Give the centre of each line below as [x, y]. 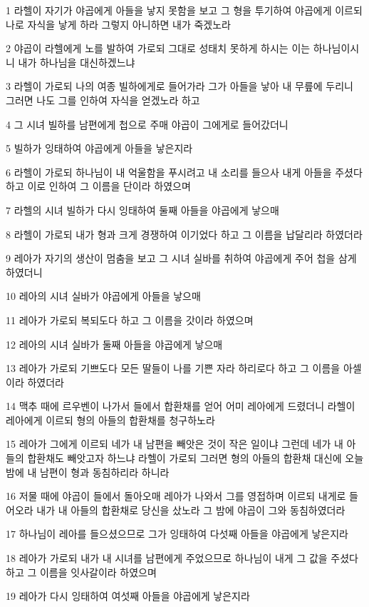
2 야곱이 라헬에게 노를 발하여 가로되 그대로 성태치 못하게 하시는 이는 [158, 48]
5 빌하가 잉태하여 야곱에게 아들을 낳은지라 [99, 148]
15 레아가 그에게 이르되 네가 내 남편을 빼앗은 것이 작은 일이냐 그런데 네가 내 [175, 444]
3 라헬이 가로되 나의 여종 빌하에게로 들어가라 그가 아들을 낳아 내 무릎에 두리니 [180, 86]
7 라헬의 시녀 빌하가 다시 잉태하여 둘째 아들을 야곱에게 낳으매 [142, 210]
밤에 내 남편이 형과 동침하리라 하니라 [88, 472]
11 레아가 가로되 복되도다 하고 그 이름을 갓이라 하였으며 [130, 320]
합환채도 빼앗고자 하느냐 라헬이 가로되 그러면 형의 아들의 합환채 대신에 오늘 [196, 458]
